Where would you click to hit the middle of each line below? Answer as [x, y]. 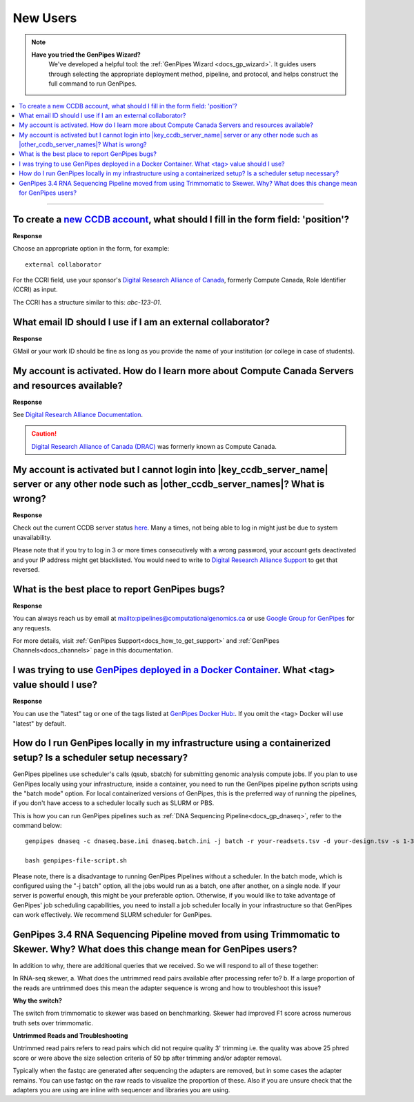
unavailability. [32, 537]
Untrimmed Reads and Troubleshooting [70, 1036]
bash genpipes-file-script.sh [76, 861]
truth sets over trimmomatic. [53, 1023]
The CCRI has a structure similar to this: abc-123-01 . [87, 302]
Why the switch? [37, 1000]
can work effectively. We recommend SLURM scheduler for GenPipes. [112, 915]
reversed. [27, 569]
